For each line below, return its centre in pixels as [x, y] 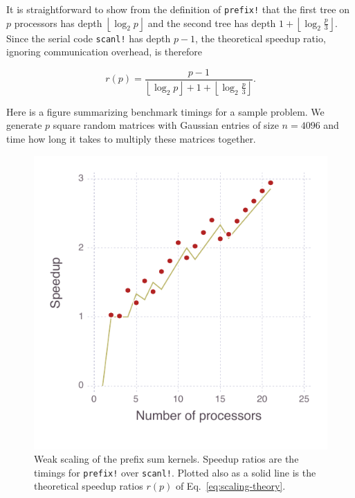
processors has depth [58, 23]
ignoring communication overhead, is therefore [104, 52]
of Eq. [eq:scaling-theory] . [230, 486]
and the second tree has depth [212, 23]
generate [24, 125]
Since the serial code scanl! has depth [89, 38]
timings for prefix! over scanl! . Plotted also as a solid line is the [175, 472]
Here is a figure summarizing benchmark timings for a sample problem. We [165, 111]
